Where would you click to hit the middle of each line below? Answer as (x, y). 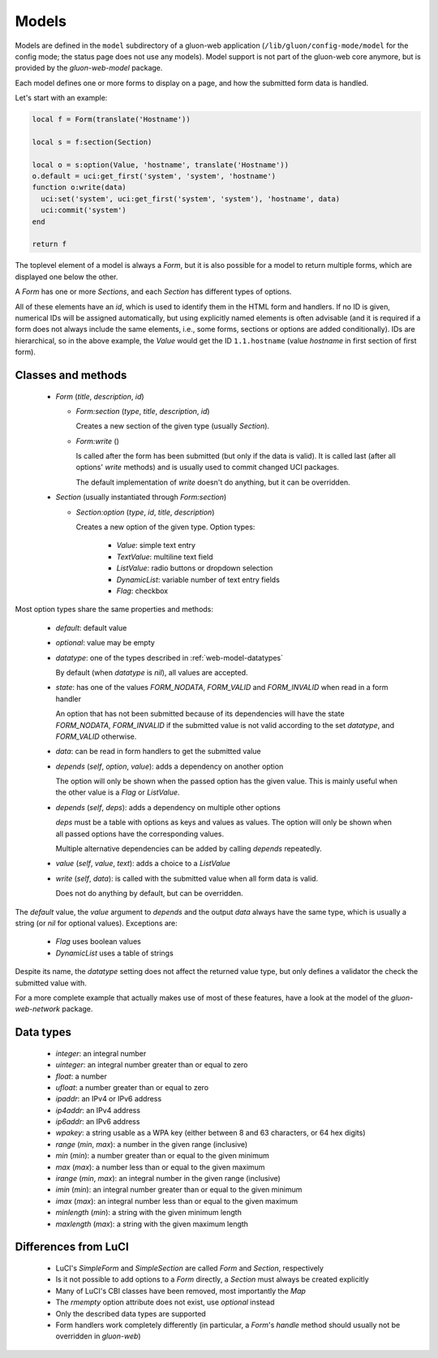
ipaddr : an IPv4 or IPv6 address (109, 1099)
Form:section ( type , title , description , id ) (143, 411)
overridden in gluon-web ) (98, 1336)
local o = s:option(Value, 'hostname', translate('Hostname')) (161, 165)
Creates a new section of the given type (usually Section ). (173, 426)
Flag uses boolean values (98, 942)
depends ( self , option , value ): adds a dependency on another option (170, 766)
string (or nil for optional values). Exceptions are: (96, 923)
